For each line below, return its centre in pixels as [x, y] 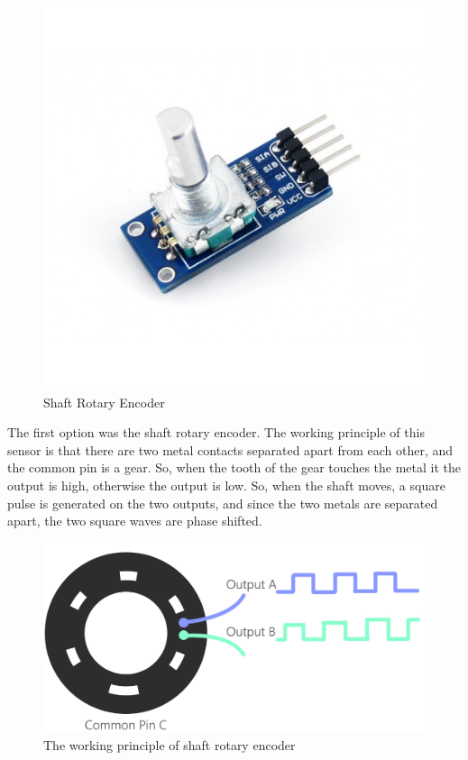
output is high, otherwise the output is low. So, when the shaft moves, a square [226, 485]
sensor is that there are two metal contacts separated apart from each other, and [230, 449]
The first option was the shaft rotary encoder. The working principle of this [216, 432]
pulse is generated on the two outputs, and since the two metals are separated [223, 503]
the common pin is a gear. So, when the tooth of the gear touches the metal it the [234, 467]
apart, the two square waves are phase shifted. [135, 521]
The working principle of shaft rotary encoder [170, 745]
